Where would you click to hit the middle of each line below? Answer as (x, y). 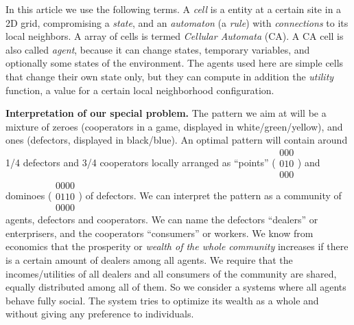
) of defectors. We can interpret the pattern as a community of (210, 195)
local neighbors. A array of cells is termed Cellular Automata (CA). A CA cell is (175, 36)
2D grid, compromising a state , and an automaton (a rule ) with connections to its (177, 22)
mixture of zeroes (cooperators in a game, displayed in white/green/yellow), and (174, 126)
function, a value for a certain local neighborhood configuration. (140, 90)
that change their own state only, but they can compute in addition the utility (170, 76)
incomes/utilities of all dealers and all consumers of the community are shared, (171, 273)
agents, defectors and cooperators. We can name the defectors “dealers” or (162, 220)
